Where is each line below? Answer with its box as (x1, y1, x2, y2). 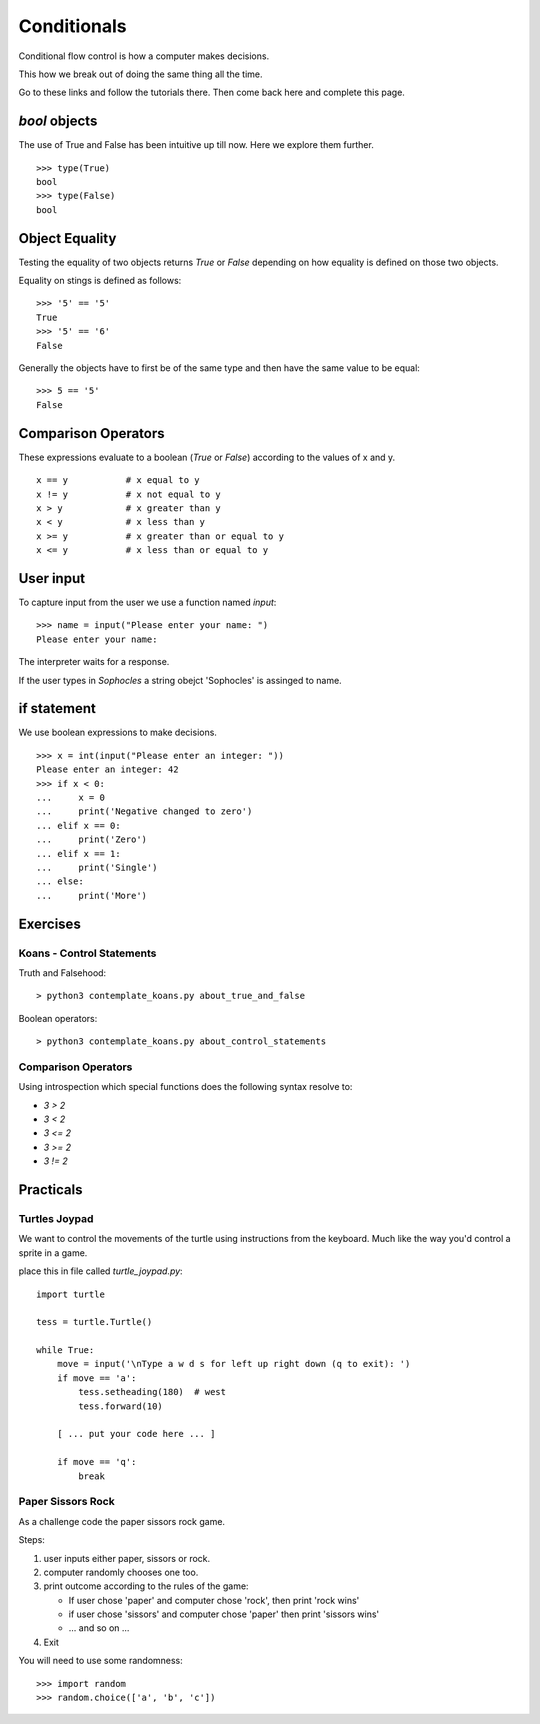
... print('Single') (36, 861, 158, 873)
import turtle (36, 1288, 105, 1300)
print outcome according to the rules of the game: (43, 1580, 249, 1592)
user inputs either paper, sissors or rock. (43, 1552, 211, 1564)
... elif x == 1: (36, 848, 121, 859)
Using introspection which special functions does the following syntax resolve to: (18, 1081, 353, 1093)
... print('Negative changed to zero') (36, 806, 253, 817)
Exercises (18, 915, 82, 932)
